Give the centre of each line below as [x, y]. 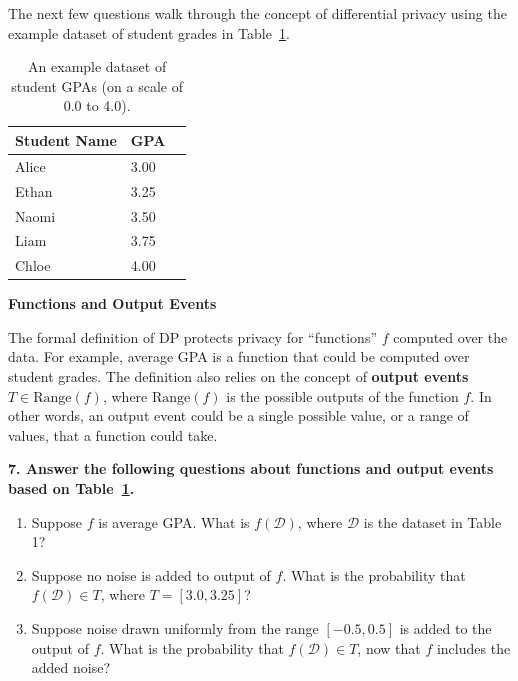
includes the [473, 647]
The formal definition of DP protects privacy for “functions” [193, 336]
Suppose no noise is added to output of [151, 574]
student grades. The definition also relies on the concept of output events [238, 376]
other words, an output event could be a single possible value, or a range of [238, 415]
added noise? [71, 667]
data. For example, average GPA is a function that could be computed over [239, 356]
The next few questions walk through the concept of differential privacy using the [257, 13]
